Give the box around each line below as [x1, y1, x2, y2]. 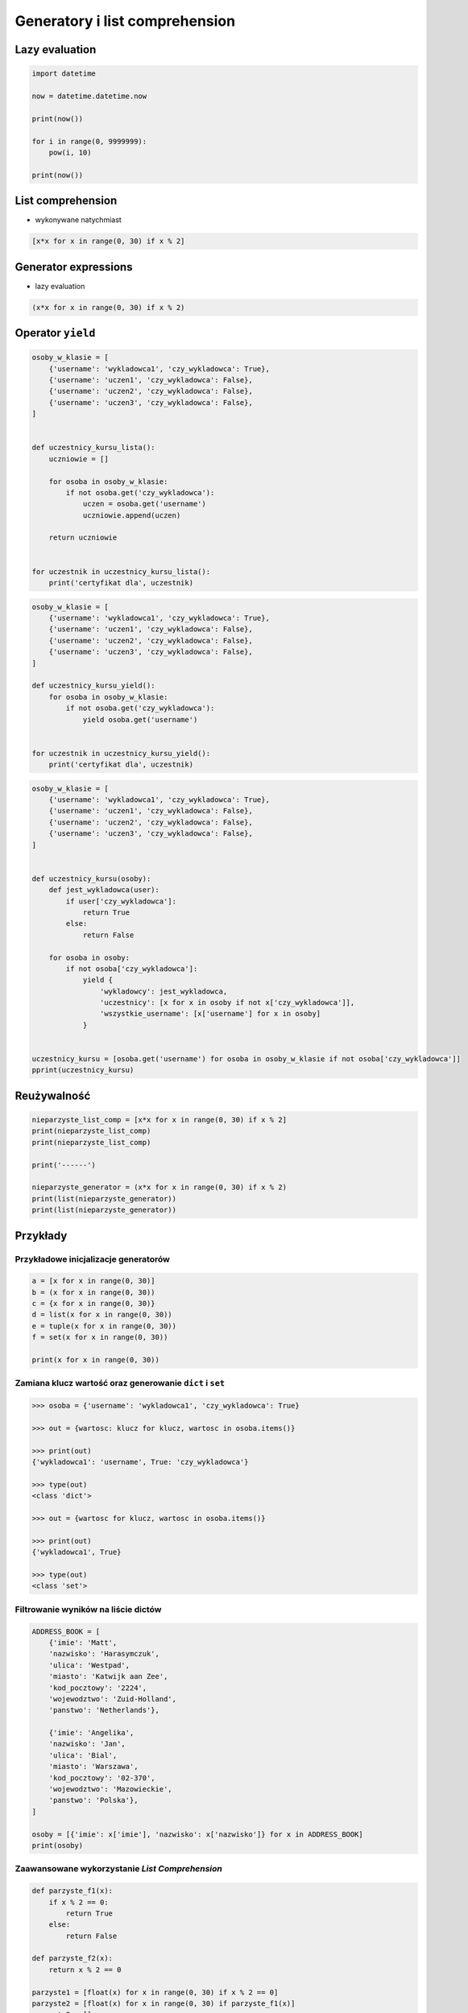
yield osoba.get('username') [82, 715, 198, 724]
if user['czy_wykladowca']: [65, 896, 177, 906]
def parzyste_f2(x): [31, 1953, 113, 1963]
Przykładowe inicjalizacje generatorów [14, 1253, 171, 1264]
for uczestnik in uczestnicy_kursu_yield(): [31, 749, 211, 758]
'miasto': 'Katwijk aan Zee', [48, 1672, 168, 1681]
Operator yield [14, 326, 96, 340]
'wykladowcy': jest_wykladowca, [99, 986, 228, 996]
